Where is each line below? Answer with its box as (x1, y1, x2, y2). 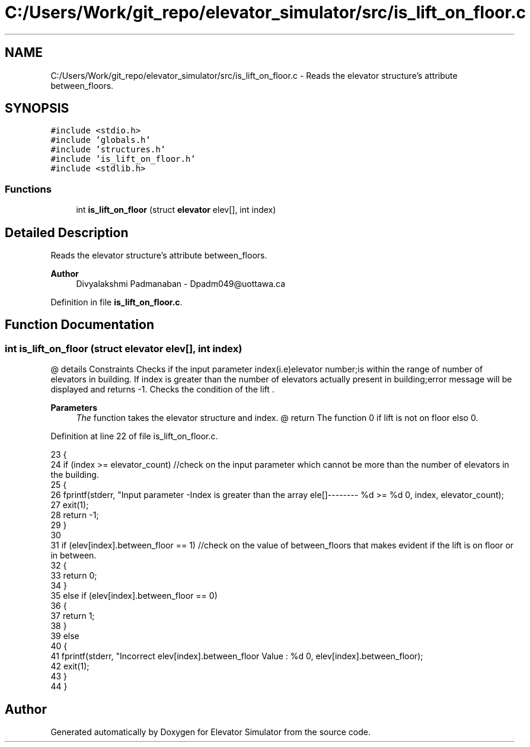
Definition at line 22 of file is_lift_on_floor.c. (50, 431, 218, 442)
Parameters (50, 403, 98, 413)
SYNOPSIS (5, 101, 69, 116)
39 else (50, 631, 79, 641)
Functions (5, 183, 52, 195)
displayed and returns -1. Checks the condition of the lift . (50, 384, 274, 395)
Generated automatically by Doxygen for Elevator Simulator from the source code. (50, 727, 371, 738)
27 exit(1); (50, 500, 89, 510)
